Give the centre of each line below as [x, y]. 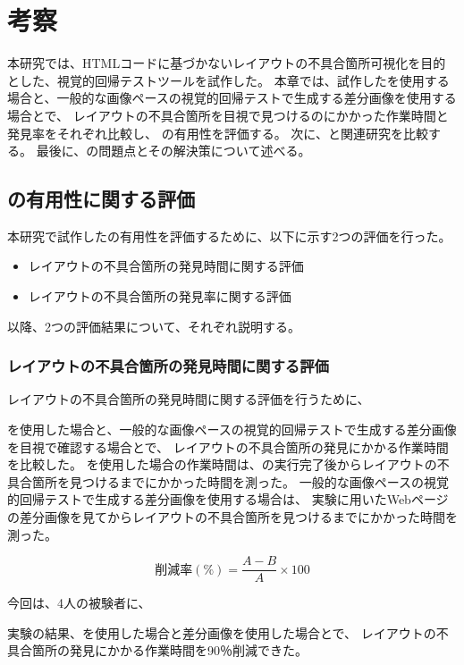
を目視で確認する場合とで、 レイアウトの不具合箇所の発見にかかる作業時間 [228, 446]
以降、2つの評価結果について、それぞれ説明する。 [154, 326]
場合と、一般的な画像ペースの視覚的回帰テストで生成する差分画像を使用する [232, 98]
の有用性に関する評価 [101, 199]
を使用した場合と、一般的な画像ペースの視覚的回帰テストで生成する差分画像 [232, 429]
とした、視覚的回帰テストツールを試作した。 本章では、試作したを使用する [228, 80]
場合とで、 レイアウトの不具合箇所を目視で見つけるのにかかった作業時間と [228, 115]
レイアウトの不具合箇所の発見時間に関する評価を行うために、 [189, 399]
